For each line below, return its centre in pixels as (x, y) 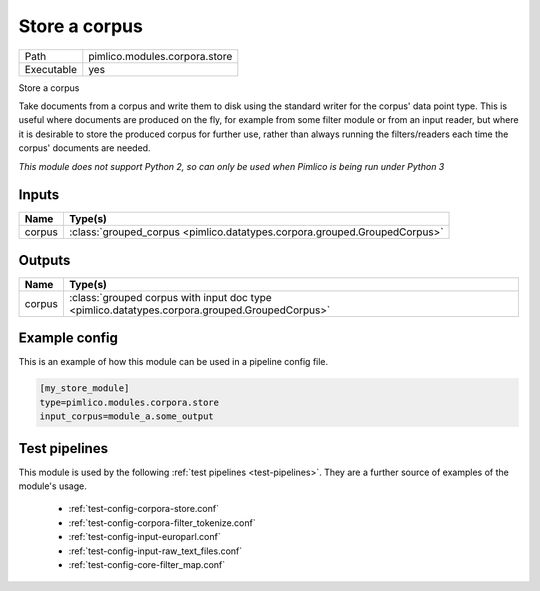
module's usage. (52, 486)
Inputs (39, 195)
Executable (50, 69)
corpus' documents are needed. (84, 148)
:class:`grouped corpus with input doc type (170, 297)
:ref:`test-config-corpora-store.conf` (144, 509)
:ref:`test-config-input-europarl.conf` (144, 537)
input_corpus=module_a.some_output (126, 416)
